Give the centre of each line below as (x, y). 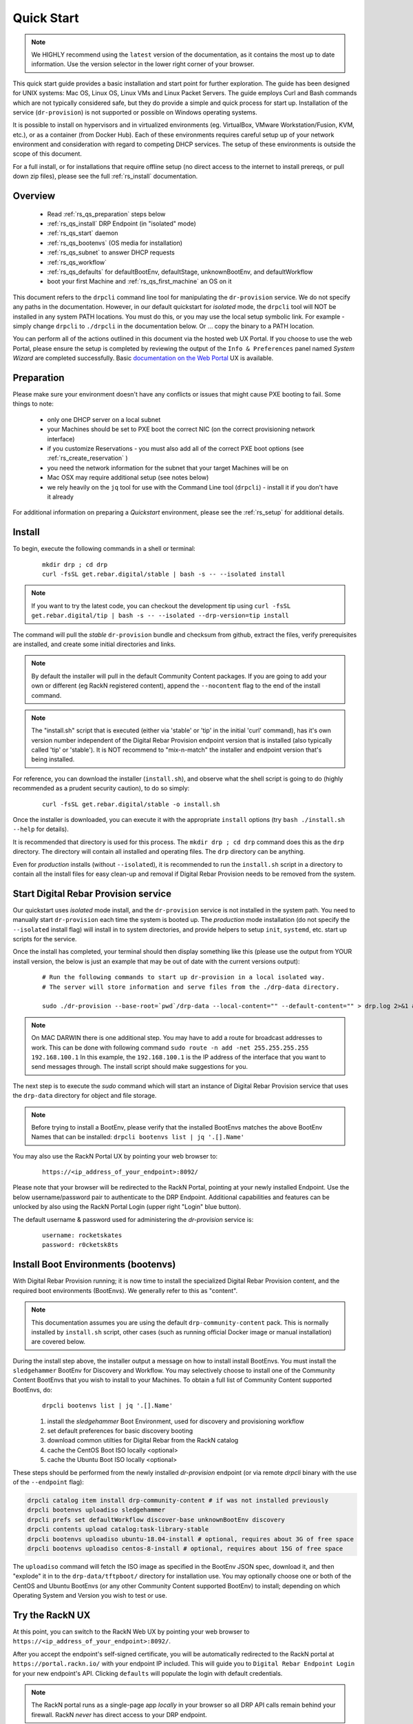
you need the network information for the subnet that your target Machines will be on (168, 468)
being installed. (53, 759)
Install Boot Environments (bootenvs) (94, 1264)
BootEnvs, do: (33, 1390)
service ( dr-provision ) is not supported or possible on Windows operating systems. (135, 112)
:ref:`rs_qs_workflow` (77, 262)
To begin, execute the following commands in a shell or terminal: (104, 549)
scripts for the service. (45, 939)
